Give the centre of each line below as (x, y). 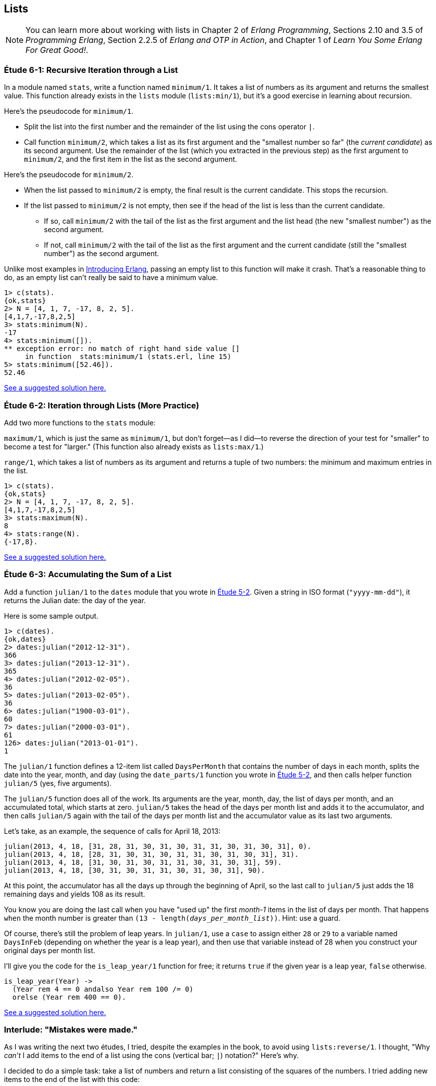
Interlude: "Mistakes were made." (71, 1030)
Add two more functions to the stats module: (80, 422)
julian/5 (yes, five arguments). (58, 783)
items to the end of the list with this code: (72, 1080)
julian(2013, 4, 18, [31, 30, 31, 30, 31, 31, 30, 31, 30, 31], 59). (143, 862)
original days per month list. (50, 950)
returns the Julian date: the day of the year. (75, 600)
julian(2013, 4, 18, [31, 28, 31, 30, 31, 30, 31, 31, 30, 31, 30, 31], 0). (158, 846)
